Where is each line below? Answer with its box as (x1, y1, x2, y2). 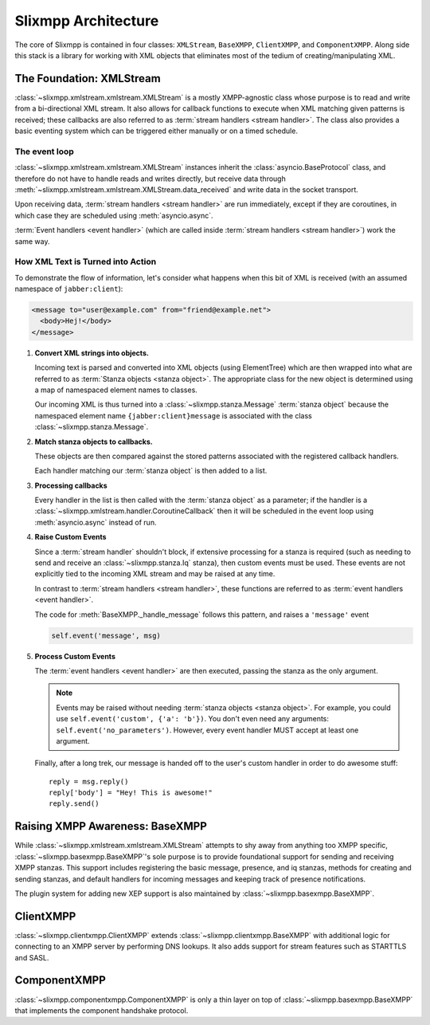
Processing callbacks (34, 481, 107, 490)
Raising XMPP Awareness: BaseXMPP (14, 819, 207, 833)
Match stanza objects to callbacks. (34, 437, 153, 446)
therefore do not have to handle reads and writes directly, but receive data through (14, 174, 286, 183)
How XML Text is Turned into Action (14, 256, 157, 267)
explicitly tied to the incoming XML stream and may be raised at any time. (34, 569, 276, 579)
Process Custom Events (34, 651, 115, 661)
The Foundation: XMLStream (14, 72, 161, 85)
